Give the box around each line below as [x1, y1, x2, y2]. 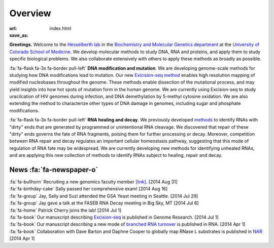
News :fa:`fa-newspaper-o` [9, 166, 98, 174]
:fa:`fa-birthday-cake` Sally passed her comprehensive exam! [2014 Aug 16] [9, 186, 168, 192]
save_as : [9, 32, 29, 38]
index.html [49, 25, 72, 31]
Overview [9, 8, 51, 19]
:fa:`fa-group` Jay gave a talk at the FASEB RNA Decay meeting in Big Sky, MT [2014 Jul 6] [9, 200, 199, 206]
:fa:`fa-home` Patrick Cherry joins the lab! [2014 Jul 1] [9, 207, 122, 213]
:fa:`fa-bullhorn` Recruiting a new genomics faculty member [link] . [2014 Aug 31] [9, 179, 178, 185]
